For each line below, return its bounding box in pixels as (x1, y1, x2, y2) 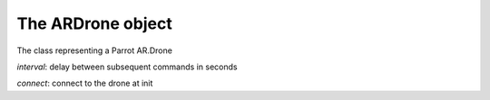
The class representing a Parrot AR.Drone (16, 45, 172, 56)
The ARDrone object (16, 14, 172, 33)
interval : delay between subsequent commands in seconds (16, 61, 238, 72)
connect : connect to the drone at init (16, 77, 153, 89)
